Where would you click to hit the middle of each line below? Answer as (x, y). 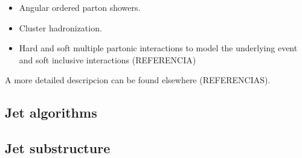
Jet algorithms (51, 112)
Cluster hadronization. (60, 27)
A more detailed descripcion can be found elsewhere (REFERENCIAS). (138, 80)
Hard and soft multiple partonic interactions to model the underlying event (158, 48)
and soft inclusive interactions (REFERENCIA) (108, 59)
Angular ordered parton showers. (80, 7)
